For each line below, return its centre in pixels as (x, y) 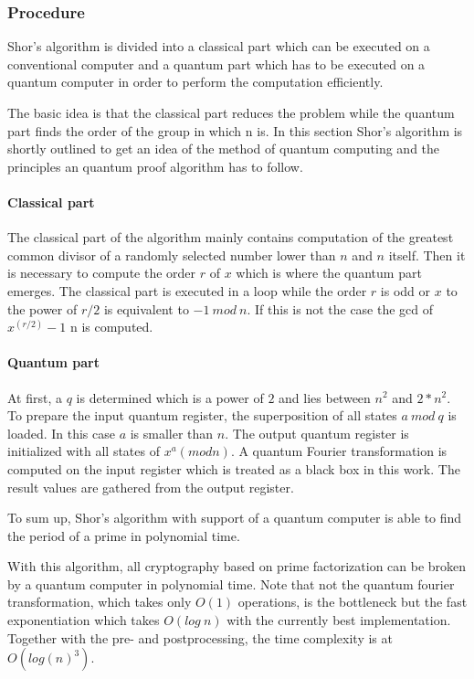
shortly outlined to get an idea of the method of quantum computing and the (224, 149)
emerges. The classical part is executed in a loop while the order (187, 290)
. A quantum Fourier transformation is (339, 451)
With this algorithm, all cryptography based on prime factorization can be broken (237, 566)
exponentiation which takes (84, 620)
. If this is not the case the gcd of (340, 308)
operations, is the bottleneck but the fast (353, 602)
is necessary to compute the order (102, 273)
